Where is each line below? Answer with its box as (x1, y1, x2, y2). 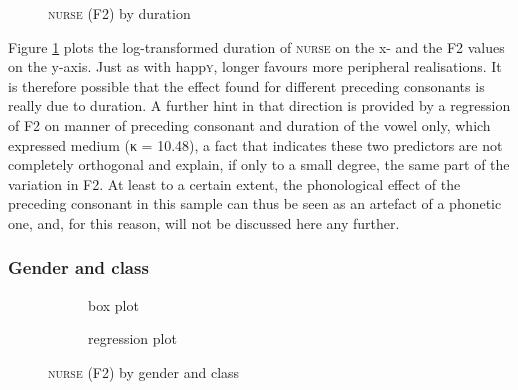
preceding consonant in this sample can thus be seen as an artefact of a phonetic (8, 193, 502, 214)
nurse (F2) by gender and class (48, 361, 240, 382)
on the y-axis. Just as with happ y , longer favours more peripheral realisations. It (8, 56, 502, 77)
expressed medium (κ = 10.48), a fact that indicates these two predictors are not (8, 134, 503, 155)
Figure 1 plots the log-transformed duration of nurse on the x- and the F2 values (8, 36, 505, 57)
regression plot (88, 328, 177, 349)
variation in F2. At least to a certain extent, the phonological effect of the (8, 173, 461, 194)
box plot (88, 294, 139, 315)
